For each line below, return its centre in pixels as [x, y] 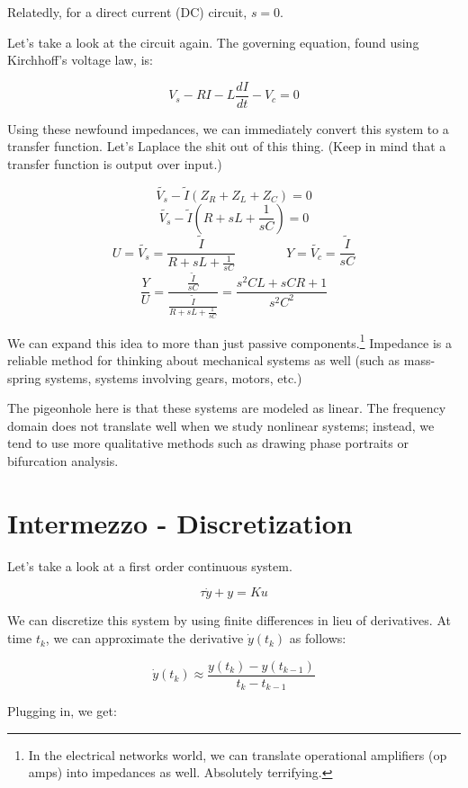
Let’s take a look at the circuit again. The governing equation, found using [213, 42]
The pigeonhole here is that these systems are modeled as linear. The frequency [227, 408]
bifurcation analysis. [63, 460]
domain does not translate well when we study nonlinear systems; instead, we [221, 425]
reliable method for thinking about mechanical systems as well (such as [204, 359]
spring [24, 377]
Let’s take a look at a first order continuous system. [150, 565]
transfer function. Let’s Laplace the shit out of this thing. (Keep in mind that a [227, 146]
